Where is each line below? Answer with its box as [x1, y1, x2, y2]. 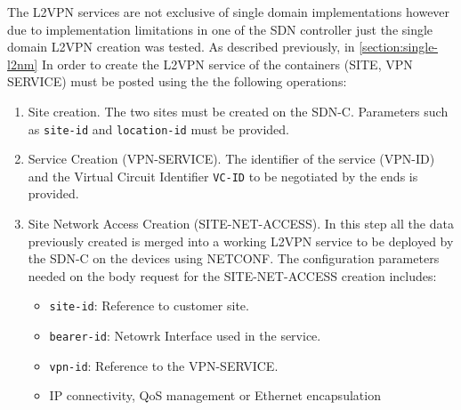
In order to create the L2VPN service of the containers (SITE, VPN [41, 54, 413, 73]
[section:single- [359, 37, 439, 56]
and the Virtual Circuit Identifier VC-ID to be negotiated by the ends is [28, 166, 418, 185]
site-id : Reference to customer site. [49, 296, 249, 315]
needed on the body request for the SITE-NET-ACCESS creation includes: [28, 266, 437, 285]
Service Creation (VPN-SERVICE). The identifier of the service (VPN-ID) [28, 149, 435, 168]
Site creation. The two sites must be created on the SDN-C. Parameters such [28, 101, 449, 120]
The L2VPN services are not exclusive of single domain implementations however [7, 3, 450, 20]
